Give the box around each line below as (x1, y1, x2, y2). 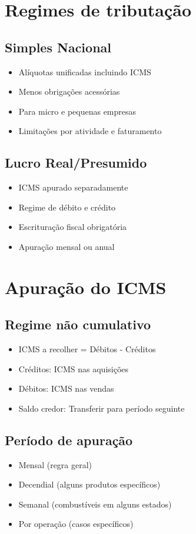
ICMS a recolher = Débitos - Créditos (18, 343, 156, 355)
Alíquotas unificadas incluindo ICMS (18, 65, 151, 78)
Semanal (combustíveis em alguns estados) (18, 498, 172, 510)
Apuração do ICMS (5, 275, 167, 299)
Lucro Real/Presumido (5, 153, 147, 172)
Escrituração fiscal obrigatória (18, 221, 127, 233)
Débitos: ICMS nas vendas (18, 382, 114, 395)
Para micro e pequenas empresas (18, 105, 137, 117)
